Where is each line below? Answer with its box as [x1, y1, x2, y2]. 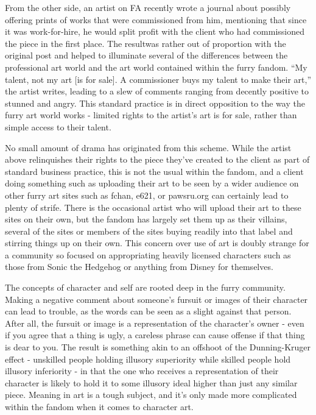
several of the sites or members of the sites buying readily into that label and [5, 224, 293, 237]
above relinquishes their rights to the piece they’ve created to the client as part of [5, 153, 310, 166]
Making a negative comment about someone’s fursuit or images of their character [5, 293, 308, 305]
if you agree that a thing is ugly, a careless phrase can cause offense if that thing [5, 328, 305, 341]
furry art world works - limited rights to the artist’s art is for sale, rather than [5, 108, 297, 121]
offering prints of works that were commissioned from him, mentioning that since [5, 13, 307, 26]
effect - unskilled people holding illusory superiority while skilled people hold [5, 352, 291, 365]
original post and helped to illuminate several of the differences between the [5, 49, 288, 62]
